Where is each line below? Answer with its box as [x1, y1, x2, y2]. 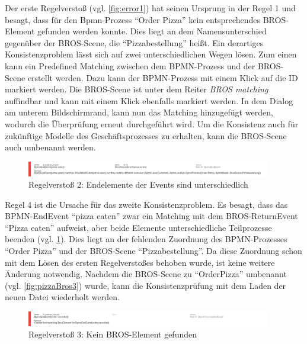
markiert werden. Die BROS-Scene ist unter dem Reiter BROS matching [5, 83, 268, 95]
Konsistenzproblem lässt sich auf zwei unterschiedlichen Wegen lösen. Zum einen [5, 48, 297, 60]
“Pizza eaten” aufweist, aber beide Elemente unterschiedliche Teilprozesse [5, 221, 272, 233]
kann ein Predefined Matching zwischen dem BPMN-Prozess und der [5, 59, 255, 72]
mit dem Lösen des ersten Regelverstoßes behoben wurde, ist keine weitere [5, 256, 275, 268]
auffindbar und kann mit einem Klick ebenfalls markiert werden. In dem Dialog [5, 94, 293, 107]
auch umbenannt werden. [5, 141, 96, 153]
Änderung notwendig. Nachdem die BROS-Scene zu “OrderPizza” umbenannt [5, 268, 287, 280]
